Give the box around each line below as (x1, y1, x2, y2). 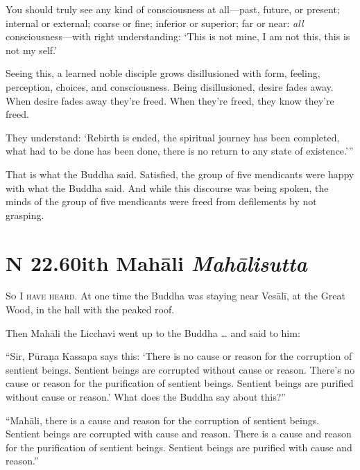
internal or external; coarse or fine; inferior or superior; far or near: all (6, 15, 304, 30)
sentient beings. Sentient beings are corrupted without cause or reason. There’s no (6, 362, 355, 376)
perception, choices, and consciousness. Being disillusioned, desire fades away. (6, 79, 334, 94)
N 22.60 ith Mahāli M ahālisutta (6, 248, 307, 277)
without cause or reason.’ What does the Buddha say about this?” (6, 390, 286, 403)
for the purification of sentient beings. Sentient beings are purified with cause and (6, 439, 352, 454)
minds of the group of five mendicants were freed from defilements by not (6, 194, 317, 209)
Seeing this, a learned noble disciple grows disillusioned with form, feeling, (6, 66, 320, 80)
